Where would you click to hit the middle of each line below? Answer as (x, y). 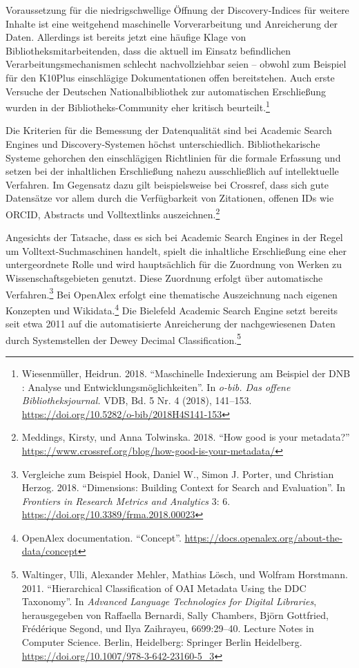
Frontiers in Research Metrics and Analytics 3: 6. (126, 500)
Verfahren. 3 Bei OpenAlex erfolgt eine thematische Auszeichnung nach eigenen (172, 293)
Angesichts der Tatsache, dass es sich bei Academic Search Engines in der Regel (174, 237)
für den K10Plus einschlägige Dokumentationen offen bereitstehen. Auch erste (170, 77)
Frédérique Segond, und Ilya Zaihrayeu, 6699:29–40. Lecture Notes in (168, 628)
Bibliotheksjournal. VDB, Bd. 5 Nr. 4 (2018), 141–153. (137, 400)
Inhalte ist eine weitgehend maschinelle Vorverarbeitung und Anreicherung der (172, 23)
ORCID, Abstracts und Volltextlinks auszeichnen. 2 (113, 213)
